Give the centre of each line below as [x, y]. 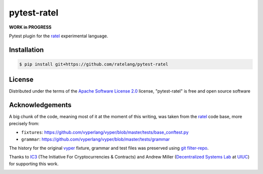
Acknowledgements [40, 105]
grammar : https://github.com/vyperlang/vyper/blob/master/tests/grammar [95, 139]
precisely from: [24, 123]
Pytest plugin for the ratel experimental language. [58, 36]
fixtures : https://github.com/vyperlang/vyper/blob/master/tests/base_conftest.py [105, 132]
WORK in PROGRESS [30, 27]
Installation [26, 50]
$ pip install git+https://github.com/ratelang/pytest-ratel [94, 64]
